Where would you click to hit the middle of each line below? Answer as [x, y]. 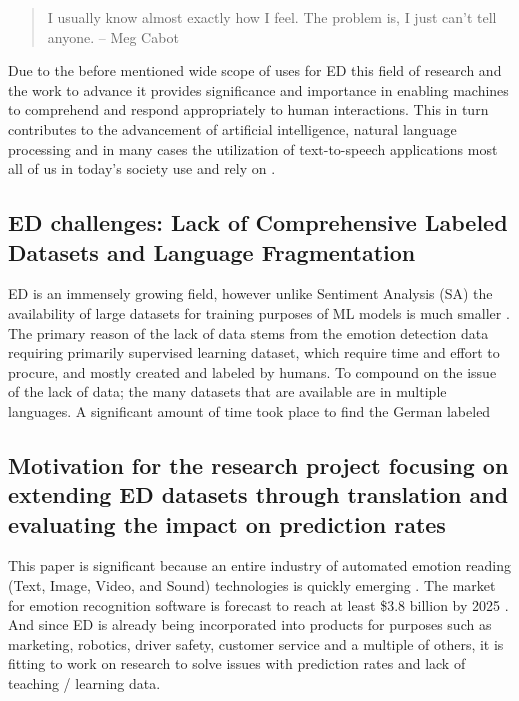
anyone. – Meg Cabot [113, 36]
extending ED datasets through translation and [258, 494]
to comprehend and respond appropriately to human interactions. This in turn [248, 109]
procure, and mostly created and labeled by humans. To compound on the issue [252, 371]
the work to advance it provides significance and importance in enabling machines [258, 89]
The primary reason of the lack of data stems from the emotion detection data [248, 332]
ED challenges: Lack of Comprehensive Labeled [258, 222]
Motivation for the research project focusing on [258, 464]
